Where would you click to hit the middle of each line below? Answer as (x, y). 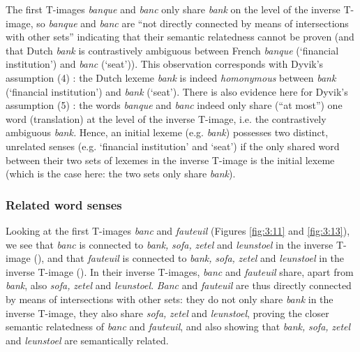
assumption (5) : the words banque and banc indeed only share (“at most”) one (174, 105)
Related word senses (64, 204)
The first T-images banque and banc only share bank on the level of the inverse (173, 9)
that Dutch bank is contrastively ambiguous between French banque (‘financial (172, 50)
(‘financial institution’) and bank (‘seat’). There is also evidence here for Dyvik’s (177, 91)
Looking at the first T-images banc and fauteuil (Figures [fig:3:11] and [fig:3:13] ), (178, 230)
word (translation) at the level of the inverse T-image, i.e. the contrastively (166, 118)
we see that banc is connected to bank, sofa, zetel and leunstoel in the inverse (170, 244)
